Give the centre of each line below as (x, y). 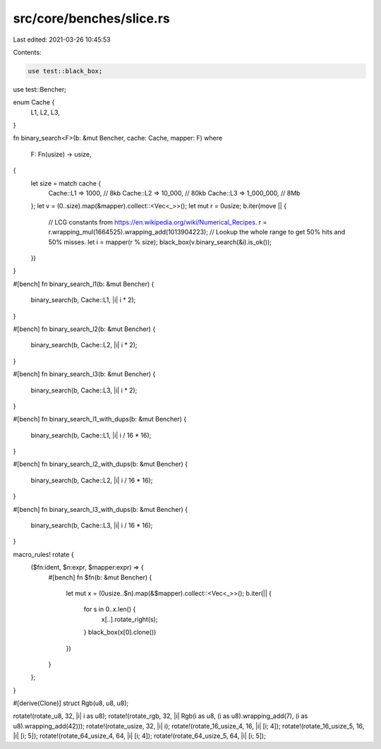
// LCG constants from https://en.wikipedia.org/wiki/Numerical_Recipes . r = (158, 222)
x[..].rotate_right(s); (129, 619)
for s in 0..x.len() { (110, 609)
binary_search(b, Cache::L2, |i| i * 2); (84, 345)
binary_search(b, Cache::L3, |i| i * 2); (84, 390)
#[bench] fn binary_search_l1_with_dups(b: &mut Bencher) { (100, 419)
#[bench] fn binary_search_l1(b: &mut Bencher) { (84, 284)
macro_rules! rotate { (43, 554)
